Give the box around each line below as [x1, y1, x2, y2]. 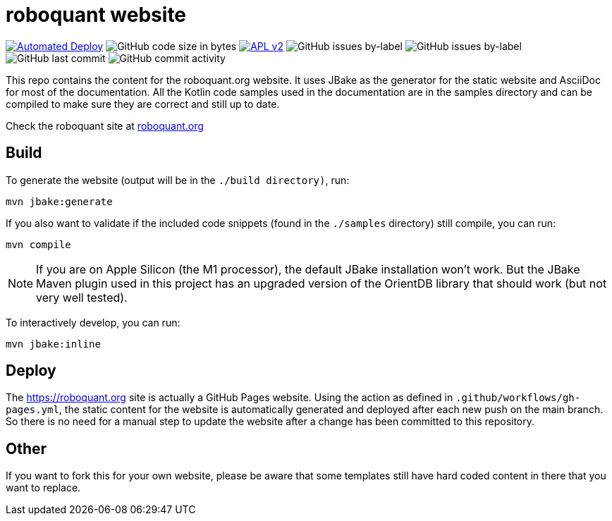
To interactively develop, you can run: [6, 316, 180, 329]
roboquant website [6, 3, 187, 27]
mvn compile [6, 238, 71, 250]
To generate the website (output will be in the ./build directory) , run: [6, 173, 350, 186]
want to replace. [6, 482, 81, 494]
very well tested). [36, 290, 128, 305]
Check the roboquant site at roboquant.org [6, 119, 204, 132]
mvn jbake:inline [6, 338, 101, 350]
